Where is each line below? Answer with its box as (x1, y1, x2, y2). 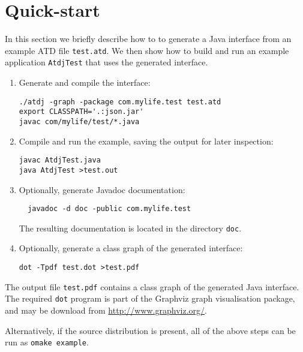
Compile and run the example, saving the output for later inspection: (19, 134, 274, 147)
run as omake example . (5, 336, 89, 348)
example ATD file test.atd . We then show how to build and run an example (5, 44, 289, 56)
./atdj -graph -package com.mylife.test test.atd (19, 97, 221, 106)
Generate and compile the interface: (19, 76, 151, 89)
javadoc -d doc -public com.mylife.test (28, 204, 191, 213)
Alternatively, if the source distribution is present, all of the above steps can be (5, 324, 296, 336)
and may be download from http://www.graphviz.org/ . (5, 303, 207, 316)
